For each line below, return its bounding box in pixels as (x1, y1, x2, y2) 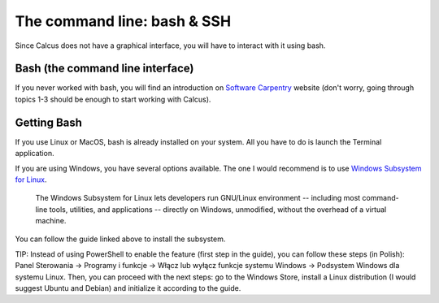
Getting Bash (15, 115, 83, 129)
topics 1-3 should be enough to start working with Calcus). (15, 94, 211, 104)
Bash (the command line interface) (15, 62, 194, 76)
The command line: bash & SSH (15, 12, 232, 30)
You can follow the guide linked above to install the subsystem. (15, 234, 226, 244)
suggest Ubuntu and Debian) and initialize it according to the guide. (15, 284, 241, 293)
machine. (35, 216, 67, 226)
